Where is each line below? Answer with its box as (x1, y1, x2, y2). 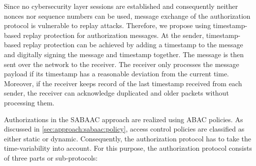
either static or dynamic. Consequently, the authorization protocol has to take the (4, 133, 252, 143)
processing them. (4, 97, 55, 107)
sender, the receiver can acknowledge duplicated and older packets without (4, 88, 229, 98)
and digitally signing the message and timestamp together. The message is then (4, 49, 244, 59)
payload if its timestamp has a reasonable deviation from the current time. (4, 68, 229, 79)
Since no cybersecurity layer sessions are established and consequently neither (4, 1, 238, 11)
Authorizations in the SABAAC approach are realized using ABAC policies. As (4, 114, 243, 124)
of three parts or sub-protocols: (4, 152, 98, 163)
